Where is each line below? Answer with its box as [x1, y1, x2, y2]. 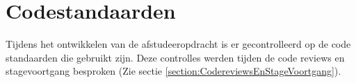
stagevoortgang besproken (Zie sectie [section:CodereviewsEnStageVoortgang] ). [6, 64, 341, 78]
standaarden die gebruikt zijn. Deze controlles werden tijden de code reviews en [6, 50, 345, 64]
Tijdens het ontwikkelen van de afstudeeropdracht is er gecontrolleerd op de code [6, 37, 351, 51]
